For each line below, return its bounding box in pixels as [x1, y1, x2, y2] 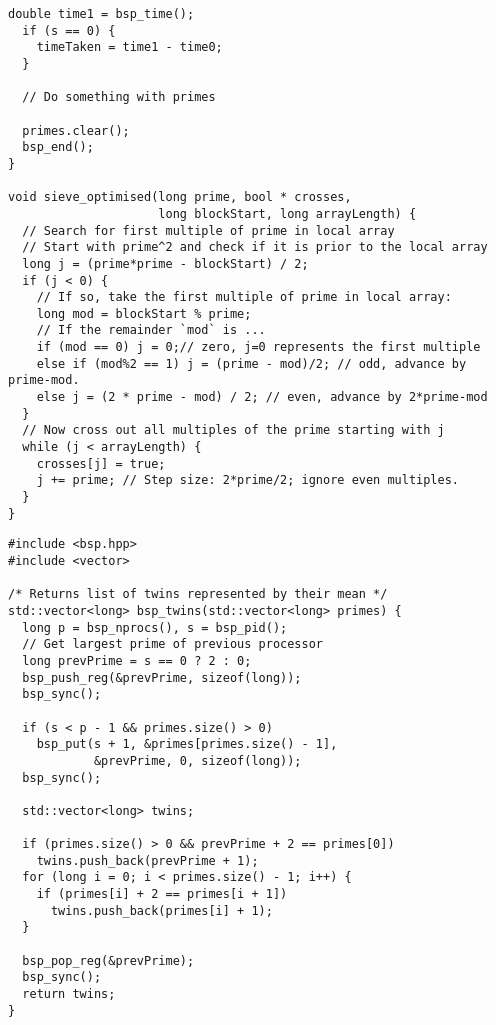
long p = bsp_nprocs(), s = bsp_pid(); [22, 620, 288, 635]
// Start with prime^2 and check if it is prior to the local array [22, 240, 488, 255]
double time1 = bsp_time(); [8, 7, 195, 21]
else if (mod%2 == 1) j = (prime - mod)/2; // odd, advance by [36, 356, 467, 371]
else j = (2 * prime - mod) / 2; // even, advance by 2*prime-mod [36, 390, 488, 405]
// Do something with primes [22, 90, 216, 105]
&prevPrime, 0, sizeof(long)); [93, 753, 302, 768]
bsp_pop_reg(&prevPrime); [22, 953, 195, 968]
